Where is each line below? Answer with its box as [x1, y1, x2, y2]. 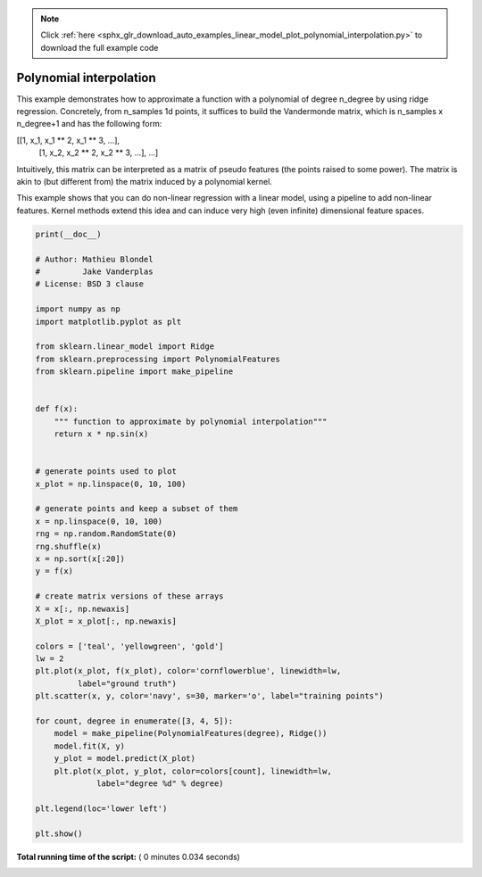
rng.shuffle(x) [35, 541, 102, 551]
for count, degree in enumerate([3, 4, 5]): [35, 716, 234, 726]
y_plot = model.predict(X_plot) [54, 754, 196, 764]
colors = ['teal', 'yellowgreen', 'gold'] [35, 641, 224, 651]
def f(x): [35, 404, 79, 414]
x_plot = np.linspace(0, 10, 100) [35, 478, 187, 489]
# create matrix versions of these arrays [35, 592, 224, 601]
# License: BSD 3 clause [35, 279, 145, 289]
